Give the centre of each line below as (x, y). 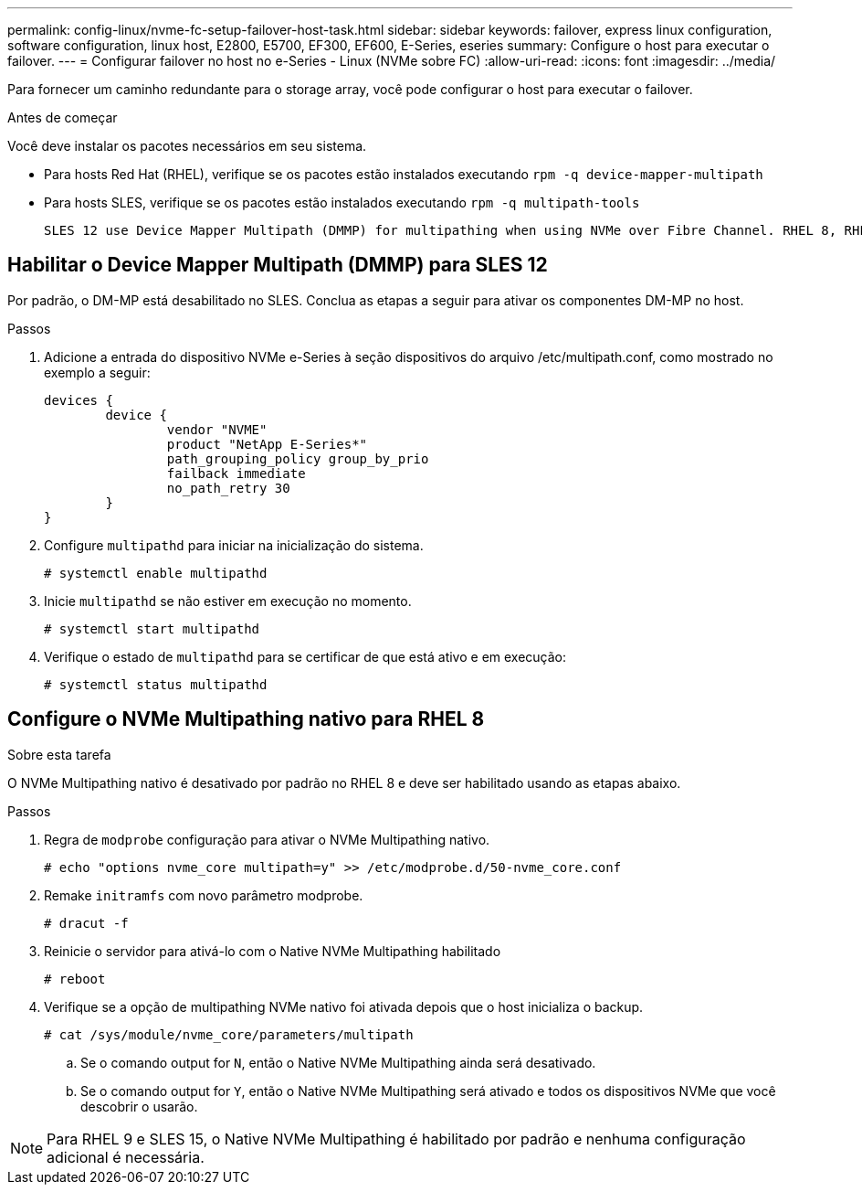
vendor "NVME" (217, 429)
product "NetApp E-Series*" (267, 444)
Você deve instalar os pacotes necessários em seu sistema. (187, 146)
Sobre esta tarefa (59, 754)
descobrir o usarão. (139, 1106)
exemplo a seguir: (97, 372)
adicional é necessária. (126, 1157)
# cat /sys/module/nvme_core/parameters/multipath (229, 1034)
